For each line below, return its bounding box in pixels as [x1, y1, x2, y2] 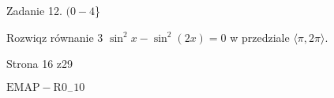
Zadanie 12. [6, 2, 62, 18]
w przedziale [230, 28, 290, 45]
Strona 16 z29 [6, 55, 73, 72]
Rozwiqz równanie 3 [6, 28, 103, 45]
